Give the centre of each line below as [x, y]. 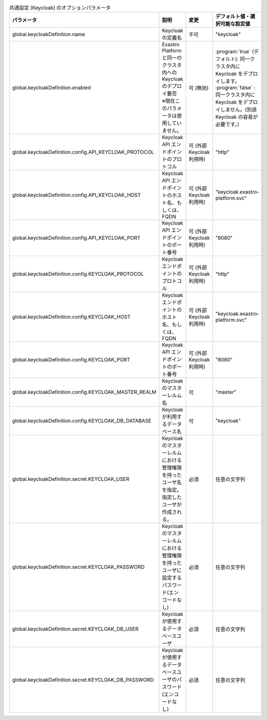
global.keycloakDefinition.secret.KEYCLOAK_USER [71, 479]
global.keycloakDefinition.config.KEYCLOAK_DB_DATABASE [82, 421]
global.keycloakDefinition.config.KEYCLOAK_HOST [71, 317]
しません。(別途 [239, 110]
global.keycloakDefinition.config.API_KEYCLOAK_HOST [76, 195]
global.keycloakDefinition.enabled [52, 88]
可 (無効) [199, 88]
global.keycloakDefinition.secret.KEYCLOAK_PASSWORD [78, 567]
